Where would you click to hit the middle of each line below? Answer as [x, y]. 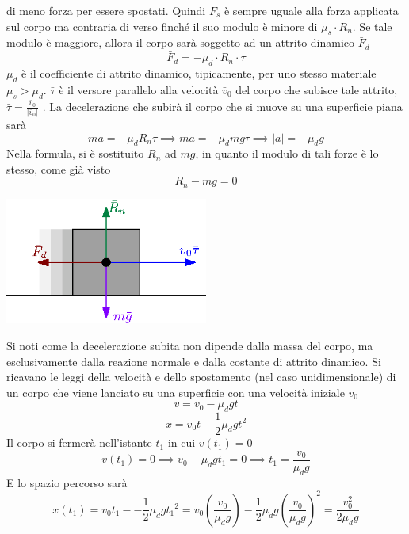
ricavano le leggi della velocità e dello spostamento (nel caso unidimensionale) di [201, 377]
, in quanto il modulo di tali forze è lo [287, 153]
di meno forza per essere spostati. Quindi [106, 10]
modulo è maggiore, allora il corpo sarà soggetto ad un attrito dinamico [181, 42]
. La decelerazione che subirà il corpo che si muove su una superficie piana [222, 106]
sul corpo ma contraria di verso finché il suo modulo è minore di [162, 26]
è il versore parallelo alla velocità [139, 89]
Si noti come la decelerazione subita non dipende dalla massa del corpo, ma [190, 346]
